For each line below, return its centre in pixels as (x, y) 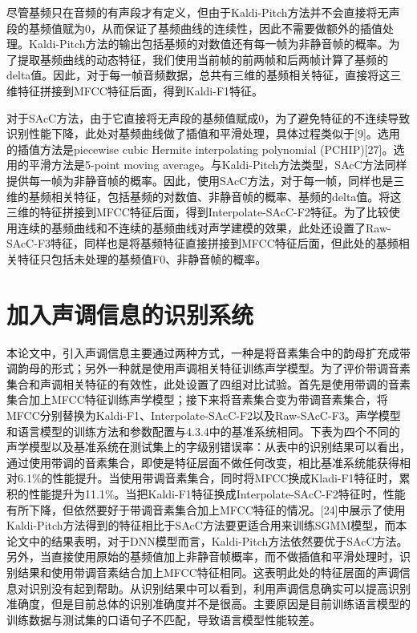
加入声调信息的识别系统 (130, 314)
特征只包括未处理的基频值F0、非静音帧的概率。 (142, 258)
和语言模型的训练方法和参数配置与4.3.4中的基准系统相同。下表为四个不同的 (203, 431)
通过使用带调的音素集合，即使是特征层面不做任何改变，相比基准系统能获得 (203, 462)
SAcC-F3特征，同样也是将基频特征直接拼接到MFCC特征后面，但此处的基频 (202, 243)
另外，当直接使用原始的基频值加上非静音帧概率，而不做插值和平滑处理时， (203, 556)
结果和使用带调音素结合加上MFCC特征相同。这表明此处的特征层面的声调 (208, 572)
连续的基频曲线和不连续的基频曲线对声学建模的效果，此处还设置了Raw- (204, 227)
